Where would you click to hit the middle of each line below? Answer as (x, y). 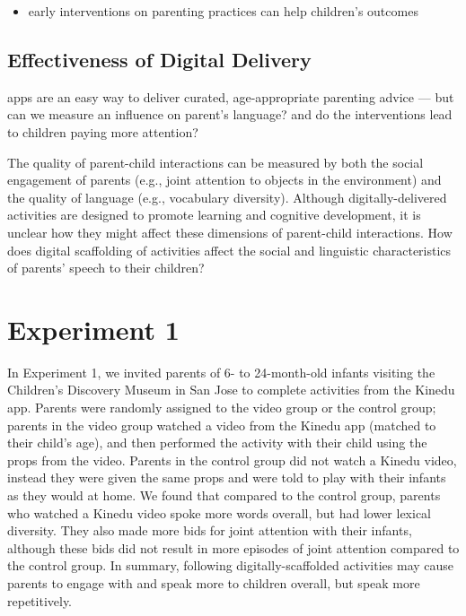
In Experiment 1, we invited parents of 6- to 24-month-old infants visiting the (221, 372)
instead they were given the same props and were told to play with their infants (227, 477)
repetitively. (40, 600)
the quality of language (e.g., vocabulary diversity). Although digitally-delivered (227, 197)
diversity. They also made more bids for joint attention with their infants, (210, 530)
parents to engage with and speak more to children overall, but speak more (214, 582)
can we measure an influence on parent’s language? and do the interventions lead (230, 114)
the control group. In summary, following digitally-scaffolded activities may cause (231, 565)
